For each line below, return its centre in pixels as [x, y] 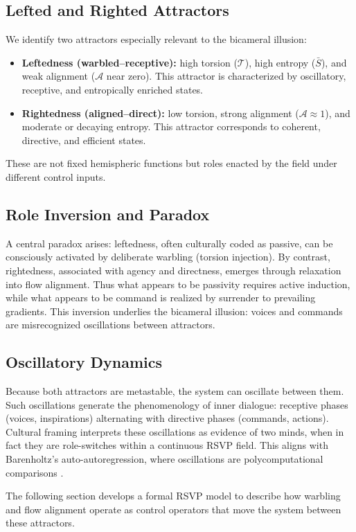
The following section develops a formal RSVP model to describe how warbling [173, 496]
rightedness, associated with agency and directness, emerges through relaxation [173, 270]
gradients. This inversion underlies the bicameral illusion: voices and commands [174, 311]
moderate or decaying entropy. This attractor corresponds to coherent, [171, 126]
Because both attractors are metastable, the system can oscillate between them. [175, 391]
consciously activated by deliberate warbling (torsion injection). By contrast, [168, 257]
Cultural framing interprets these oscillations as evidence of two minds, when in [175, 431]
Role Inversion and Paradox [108, 214]
